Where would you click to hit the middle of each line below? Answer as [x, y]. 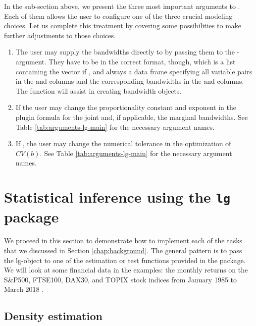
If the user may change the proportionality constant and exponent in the [126, 107]
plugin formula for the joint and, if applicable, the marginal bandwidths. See [132, 117]
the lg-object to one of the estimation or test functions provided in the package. [125, 260]
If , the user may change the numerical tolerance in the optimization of [123, 143]
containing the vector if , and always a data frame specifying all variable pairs [134, 71]
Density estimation [53, 316]
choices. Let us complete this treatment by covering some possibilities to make [123, 26]
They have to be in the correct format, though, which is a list [142, 61]
